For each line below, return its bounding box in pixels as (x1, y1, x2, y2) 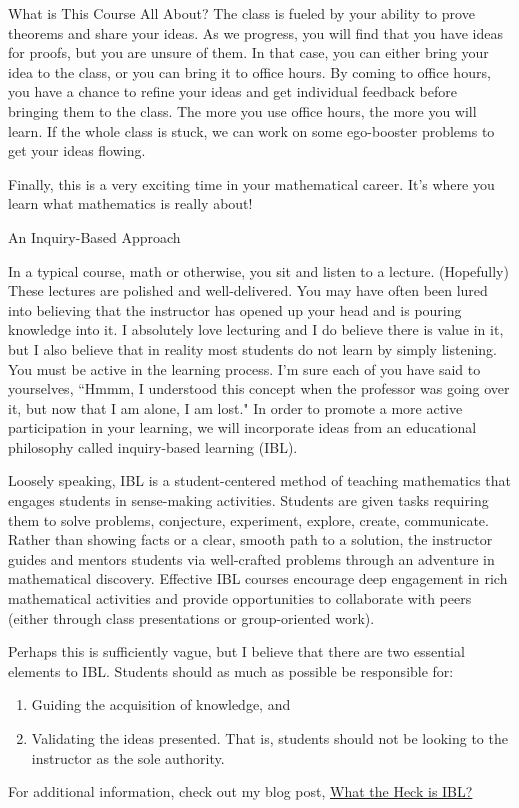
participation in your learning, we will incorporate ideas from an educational (8, 417, 477, 438)
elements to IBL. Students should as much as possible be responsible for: (8, 660, 454, 681)
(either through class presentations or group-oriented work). (8, 607, 375, 628)
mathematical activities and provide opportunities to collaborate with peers (8, 588, 472, 609)
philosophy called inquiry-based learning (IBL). (8, 436, 298, 457)
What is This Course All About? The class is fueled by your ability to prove (8, 3, 475, 23)
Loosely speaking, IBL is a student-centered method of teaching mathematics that (8, 470, 512, 491)
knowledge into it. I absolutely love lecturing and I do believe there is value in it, (8, 319, 504, 340)
